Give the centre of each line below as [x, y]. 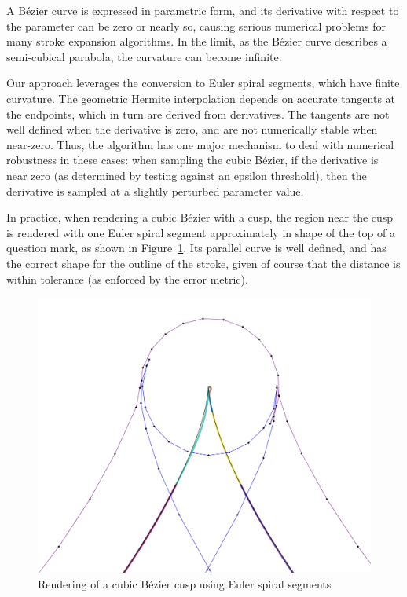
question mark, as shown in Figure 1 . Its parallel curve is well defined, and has [196, 248]
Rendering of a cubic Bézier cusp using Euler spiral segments [185, 583]
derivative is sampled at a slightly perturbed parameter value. [155, 190]
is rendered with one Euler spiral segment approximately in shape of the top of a [201, 232]
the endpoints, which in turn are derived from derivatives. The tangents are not [198, 114]
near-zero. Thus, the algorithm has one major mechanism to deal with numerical [200, 144]
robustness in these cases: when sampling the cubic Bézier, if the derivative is [192, 160]
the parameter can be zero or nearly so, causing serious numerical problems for [196, 26]
